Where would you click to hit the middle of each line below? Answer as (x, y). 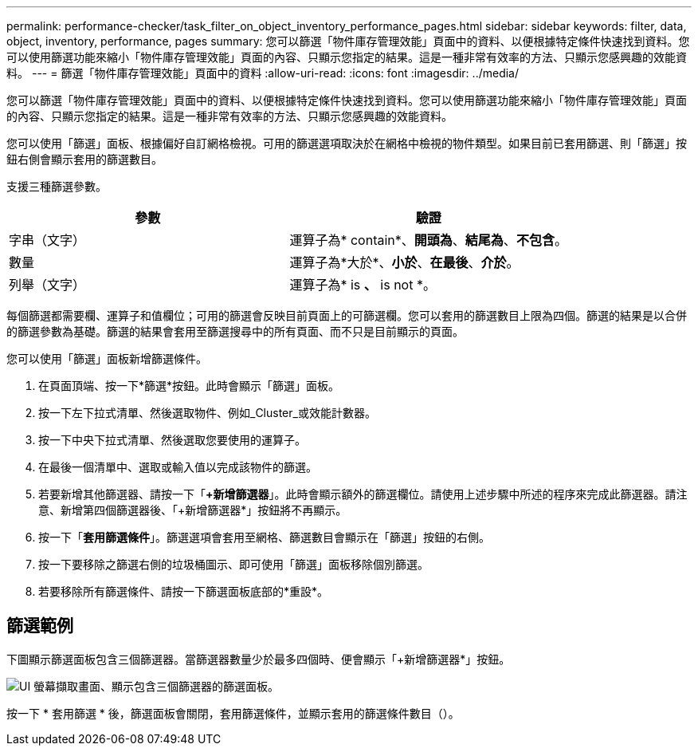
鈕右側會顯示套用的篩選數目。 (84, 159)
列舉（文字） (47, 285)
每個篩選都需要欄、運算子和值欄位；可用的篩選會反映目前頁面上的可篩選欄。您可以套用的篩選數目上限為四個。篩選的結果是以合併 (347, 315)
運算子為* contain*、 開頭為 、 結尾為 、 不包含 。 (428, 240)
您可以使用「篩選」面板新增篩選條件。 (107, 358)
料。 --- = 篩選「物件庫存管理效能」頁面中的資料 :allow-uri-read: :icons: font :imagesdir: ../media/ (263, 73)
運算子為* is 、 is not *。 (363, 285)
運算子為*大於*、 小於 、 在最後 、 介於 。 (404, 262)
